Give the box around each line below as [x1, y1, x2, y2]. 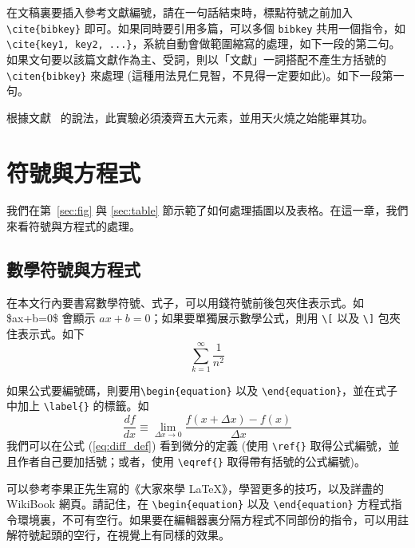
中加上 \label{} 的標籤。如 [6, 397, 149, 414]
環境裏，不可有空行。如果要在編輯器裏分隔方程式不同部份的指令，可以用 [17, 511, 397, 527]
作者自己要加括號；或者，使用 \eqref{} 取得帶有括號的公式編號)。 [17, 452, 366, 469]
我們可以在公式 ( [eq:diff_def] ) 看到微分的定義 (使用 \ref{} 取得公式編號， [6, 437, 389, 454]
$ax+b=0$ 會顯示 [6, 309, 96, 326]
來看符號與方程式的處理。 [6, 218, 140, 235]
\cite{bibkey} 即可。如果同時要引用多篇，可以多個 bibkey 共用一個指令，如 [6, 19, 406, 36]
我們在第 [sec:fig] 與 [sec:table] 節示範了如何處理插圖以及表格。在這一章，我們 [6, 202, 409, 219]
